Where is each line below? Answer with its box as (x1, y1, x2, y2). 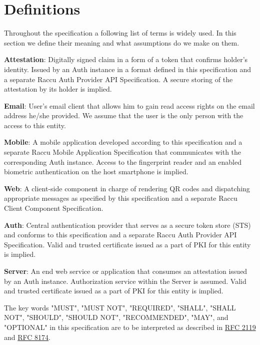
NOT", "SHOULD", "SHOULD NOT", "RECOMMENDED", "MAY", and (4, 312, 228, 322)
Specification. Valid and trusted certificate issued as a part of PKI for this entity (4, 239, 251, 249)
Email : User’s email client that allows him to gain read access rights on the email (4, 100, 255, 111)
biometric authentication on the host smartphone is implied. (4, 166, 188, 177)
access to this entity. (4, 120, 66, 130)
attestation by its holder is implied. (4, 84, 112, 94)
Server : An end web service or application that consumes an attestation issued (4, 266, 247, 276)
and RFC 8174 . (4, 331, 50, 342)
